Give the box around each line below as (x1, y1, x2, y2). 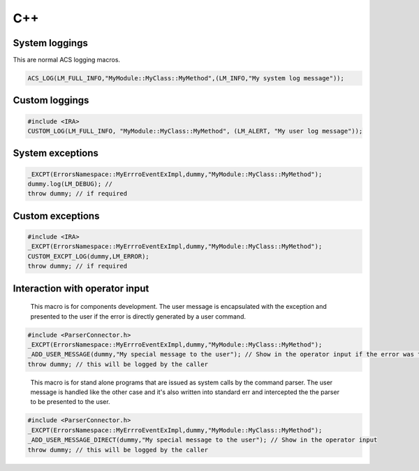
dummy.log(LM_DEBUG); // (27, 180, 113, 188)
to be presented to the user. (30, 398, 111, 406)
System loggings (13, 37, 89, 49)
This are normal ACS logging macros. (13, 56, 121, 64)
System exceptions (13, 147, 99, 159)
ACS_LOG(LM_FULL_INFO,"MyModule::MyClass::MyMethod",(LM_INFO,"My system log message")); (27, 74, 345, 82)
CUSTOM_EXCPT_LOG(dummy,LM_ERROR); (27, 252, 149, 260)
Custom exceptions (13, 210, 100, 222)
